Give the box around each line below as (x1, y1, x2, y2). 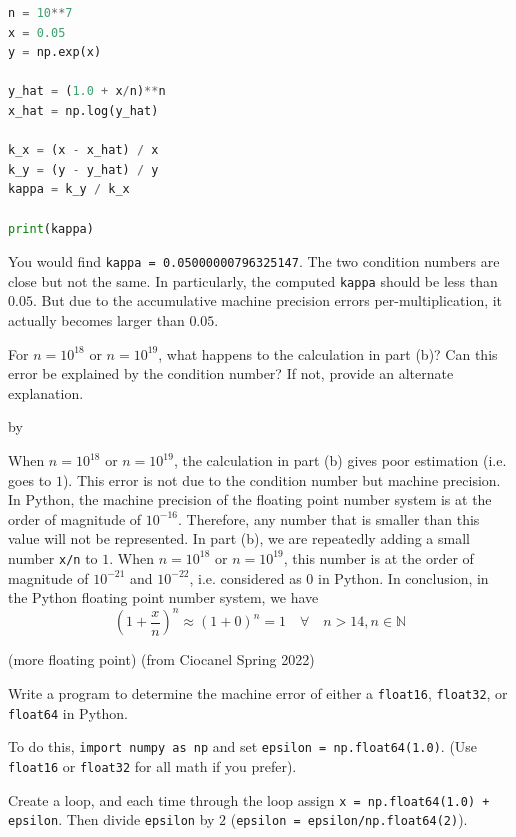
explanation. (8, 382, 84, 403)
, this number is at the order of (283, 547, 474, 568)
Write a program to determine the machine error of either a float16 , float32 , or (8, 682, 508, 703)
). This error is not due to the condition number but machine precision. (62, 469, 501, 490)
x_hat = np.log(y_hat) (8, 103, 159, 118)
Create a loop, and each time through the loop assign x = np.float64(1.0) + (8, 789, 490, 810)
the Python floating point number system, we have (8, 587, 319, 608)
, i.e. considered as (189, 567, 302, 588)
